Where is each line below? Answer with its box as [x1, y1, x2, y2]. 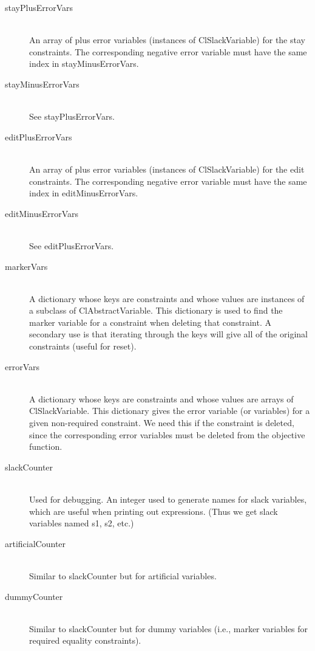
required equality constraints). [29, 634, 141, 647]
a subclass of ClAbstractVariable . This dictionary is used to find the [29, 304, 283, 317]
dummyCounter [5, 590, 63, 602]
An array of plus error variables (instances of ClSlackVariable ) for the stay [29, 33, 305, 46]
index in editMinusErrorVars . [29, 187, 138, 199]
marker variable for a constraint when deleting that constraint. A [29, 315, 272, 328]
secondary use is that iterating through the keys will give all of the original [29, 328, 308, 340]
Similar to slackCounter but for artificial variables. [29, 569, 217, 582]
